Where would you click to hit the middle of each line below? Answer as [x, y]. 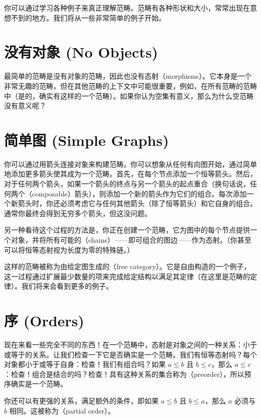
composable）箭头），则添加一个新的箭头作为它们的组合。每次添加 [139, 193]
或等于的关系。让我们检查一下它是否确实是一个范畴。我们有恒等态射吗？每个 [130, 354]
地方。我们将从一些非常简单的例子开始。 [99, 17]
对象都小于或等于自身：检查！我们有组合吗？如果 [85, 364]
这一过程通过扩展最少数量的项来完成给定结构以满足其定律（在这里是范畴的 [127, 276]
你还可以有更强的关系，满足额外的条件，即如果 [81, 401]
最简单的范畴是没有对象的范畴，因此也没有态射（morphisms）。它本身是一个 [128, 76]
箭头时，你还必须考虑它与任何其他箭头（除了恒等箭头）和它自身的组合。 [137, 203]
